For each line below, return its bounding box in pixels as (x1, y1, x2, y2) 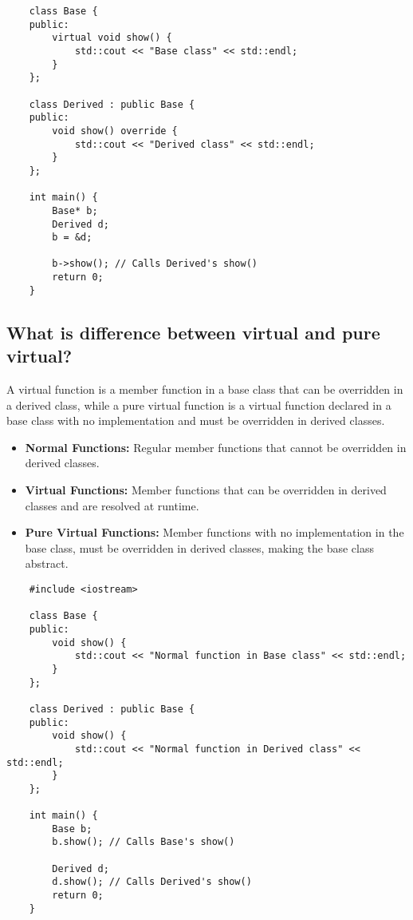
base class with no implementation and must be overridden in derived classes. (6, 412, 385, 429)
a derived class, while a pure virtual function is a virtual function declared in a (6, 396, 391, 413)
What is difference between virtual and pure (6, 319, 380, 344)
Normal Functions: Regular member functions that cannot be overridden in (25, 438, 407, 455)
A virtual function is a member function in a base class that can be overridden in (6, 381, 403, 398)
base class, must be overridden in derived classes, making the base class (25, 539, 374, 556)
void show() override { (52, 125, 178, 137)
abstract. (25, 555, 69, 572)
